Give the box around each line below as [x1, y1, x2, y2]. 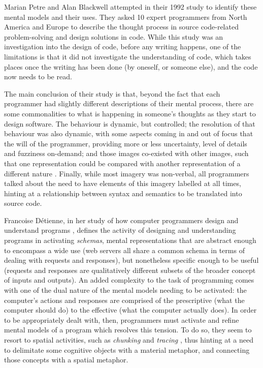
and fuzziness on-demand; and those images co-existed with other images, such [4, 148, 249, 159]
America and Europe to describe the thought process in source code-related [4, 21, 239, 32]
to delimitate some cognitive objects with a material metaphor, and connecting [4, 344, 250, 355]
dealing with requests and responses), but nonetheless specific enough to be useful [4, 255, 259, 265]
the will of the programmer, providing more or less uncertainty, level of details [4, 138, 247, 148]
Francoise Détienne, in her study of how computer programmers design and [4, 214, 239, 225]
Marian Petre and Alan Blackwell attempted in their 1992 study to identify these [4, 2, 257, 12]
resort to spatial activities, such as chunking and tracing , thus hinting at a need [4, 334, 253, 345]
